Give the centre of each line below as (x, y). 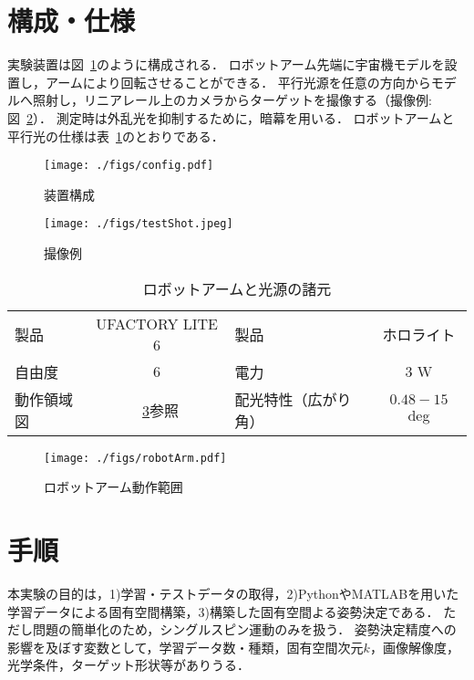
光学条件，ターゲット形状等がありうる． (129, 665)
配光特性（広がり (293, 399)
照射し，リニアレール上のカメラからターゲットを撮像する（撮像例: (232, 100)
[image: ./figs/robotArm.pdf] (135, 458)
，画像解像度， (414, 647)
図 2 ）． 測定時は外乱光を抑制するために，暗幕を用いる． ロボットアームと (231, 117)
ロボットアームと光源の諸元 (237, 288)
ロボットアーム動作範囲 (113, 487)
